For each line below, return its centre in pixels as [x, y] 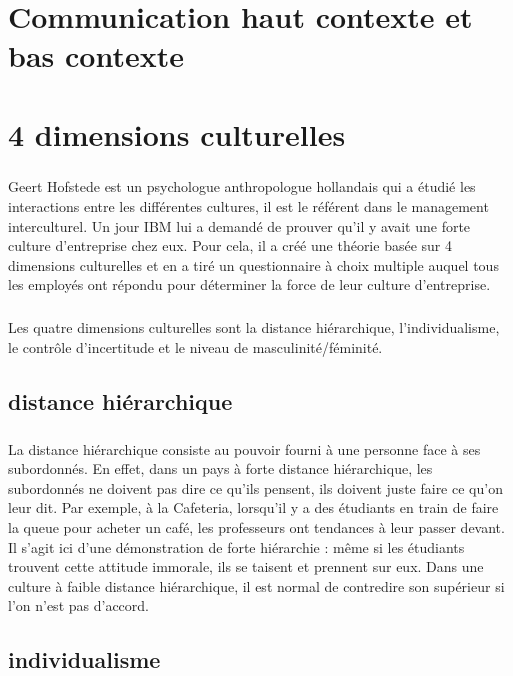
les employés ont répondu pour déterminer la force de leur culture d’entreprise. [249, 284]
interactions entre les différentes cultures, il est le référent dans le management [248, 205]
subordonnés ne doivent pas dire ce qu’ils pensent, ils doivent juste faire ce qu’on [255, 487]
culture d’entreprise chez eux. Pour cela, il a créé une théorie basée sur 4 [230, 245]
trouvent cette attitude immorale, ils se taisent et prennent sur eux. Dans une [246, 566]
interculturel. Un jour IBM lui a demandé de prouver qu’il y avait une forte [239, 225]
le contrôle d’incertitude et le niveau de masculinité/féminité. [195, 346]
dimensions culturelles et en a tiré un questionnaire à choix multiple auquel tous [253, 264]
